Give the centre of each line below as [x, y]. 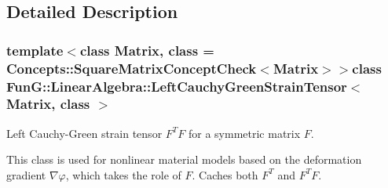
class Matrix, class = [147, 50]
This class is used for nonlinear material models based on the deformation [184, 159]
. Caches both [225, 174]
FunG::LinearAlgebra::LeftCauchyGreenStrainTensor [177, 86]
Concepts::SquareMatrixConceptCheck [132, 68]
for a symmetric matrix [244, 133]
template [35, 50]
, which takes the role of [123, 174]
